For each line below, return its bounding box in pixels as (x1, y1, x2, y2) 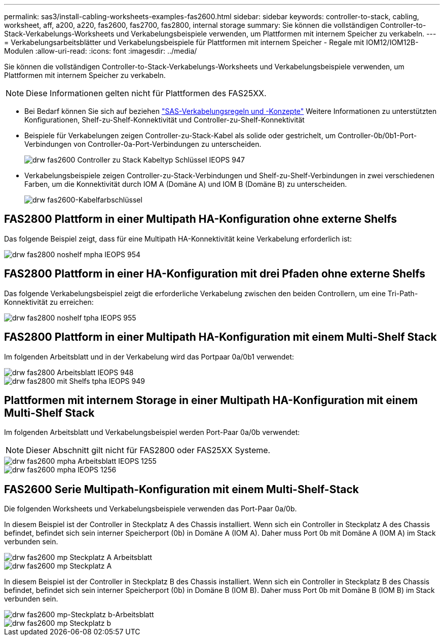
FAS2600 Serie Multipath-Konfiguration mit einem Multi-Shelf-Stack (4, 483, 359, 496)
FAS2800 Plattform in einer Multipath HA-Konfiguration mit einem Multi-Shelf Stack (4, 331, 437, 344)
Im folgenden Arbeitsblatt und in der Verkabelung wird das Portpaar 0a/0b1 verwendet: (4, 352, 294, 361)
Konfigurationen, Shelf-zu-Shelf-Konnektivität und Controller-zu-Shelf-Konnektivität (24, 115, 305, 124)
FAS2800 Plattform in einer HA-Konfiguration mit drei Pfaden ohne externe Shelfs (4, 267, 426, 281)
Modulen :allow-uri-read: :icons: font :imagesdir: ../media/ (4, 47, 197, 55)
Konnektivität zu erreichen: (4, 297, 94, 306)
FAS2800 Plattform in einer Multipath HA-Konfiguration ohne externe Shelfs (4, 213, 397, 226)
